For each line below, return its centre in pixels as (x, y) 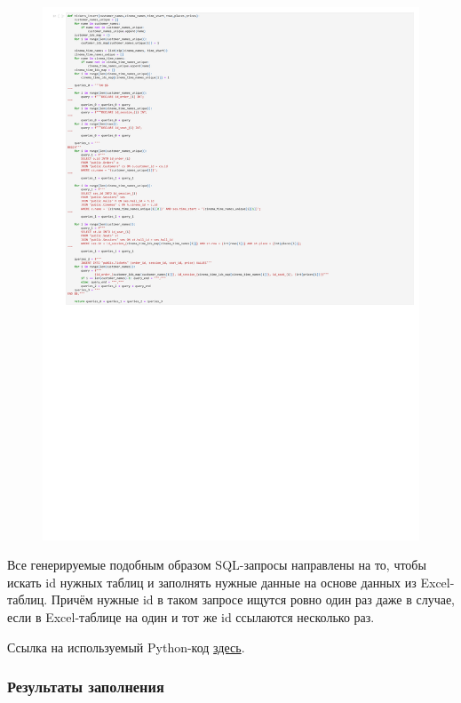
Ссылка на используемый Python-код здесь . (126, 647)
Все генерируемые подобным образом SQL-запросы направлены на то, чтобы (217, 565)
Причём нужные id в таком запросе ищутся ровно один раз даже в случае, (253, 599)
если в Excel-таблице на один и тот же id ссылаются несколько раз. (191, 617)
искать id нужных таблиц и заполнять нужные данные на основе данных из (212, 582)
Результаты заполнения (86, 687)
